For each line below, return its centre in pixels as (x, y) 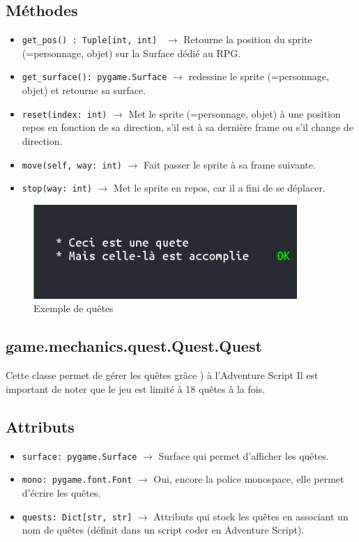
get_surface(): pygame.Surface (94, 78)
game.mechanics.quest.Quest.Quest (134, 346)
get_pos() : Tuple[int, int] (90, 41)
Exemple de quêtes (74, 308)
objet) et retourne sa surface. (84, 90)
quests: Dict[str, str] (77, 517)
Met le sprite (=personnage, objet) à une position (235, 113)
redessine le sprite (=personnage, (259, 76)
